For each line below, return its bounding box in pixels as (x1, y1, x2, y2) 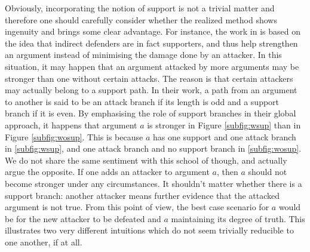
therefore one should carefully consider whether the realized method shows (5, 13, 277, 26)
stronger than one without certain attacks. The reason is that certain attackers (5, 72, 293, 84)
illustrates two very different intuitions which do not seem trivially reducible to (5, 224, 294, 236)
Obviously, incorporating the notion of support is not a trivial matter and (5, 2, 275, 14)
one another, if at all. (5, 235, 82, 248)
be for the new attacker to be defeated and (5, 212, 161, 225)
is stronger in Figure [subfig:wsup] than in (147, 118, 301, 131)
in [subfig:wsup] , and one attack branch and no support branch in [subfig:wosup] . (5, 142, 302, 155)
